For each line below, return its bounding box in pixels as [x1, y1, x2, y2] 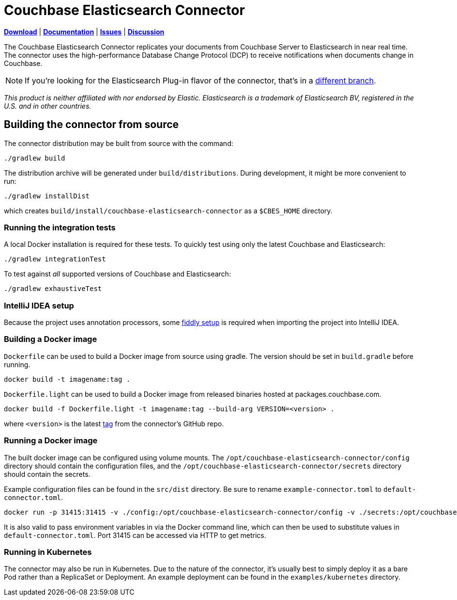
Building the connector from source [4, 118, 179, 131]
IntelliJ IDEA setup [4, 300, 74, 310]
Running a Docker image [4, 436, 98, 446]
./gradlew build [4, 154, 65, 162]
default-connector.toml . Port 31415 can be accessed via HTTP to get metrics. [4, 531, 266, 539]
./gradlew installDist [4, 192, 90, 200]
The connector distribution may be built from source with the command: [4, 139, 233, 147]
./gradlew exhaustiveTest [4, 285, 102, 293]
